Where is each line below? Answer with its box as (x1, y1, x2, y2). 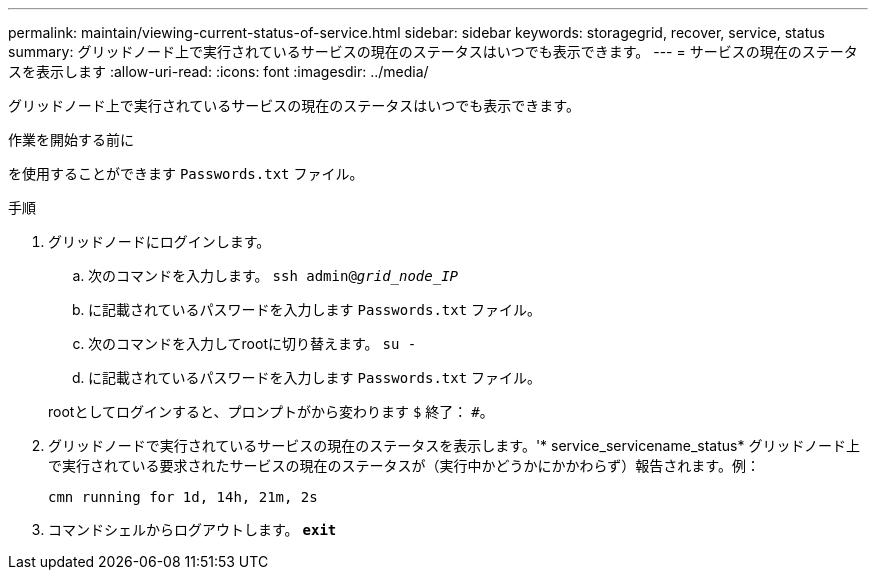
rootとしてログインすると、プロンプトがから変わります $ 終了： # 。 (48, 403, 494, 420)
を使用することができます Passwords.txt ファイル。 (8, 165, 364, 182)
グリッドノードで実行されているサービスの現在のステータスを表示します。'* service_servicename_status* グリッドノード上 (48, 437, 861, 454)
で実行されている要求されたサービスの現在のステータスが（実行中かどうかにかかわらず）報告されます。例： (48, 457, 760, 474)
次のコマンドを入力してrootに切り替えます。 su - (88, 335, 417, 352)
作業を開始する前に (8, 131, 134, 148)
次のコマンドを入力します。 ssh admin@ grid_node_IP (88, 267, 458, 284)
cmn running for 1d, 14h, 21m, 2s (48, 489, 318, 505)
